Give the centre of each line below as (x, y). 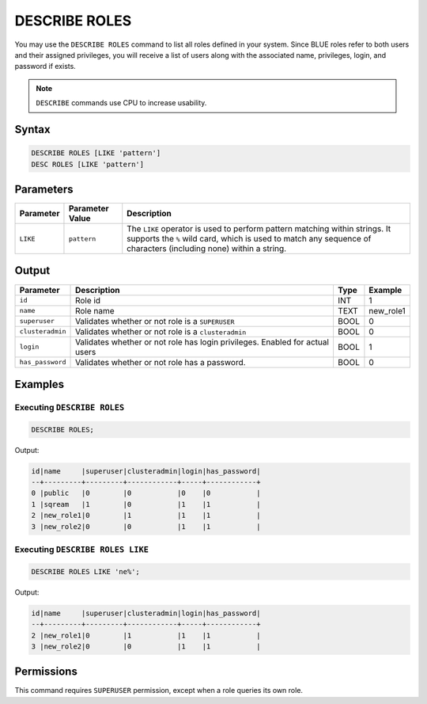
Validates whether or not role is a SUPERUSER (155, 321)
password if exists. (45, 67)
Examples (40, 384)
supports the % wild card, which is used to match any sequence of (249, 239)
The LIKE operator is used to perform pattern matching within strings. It (259, 228)
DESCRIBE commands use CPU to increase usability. (121, 103)
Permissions (46, 672)
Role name (95, 310)
